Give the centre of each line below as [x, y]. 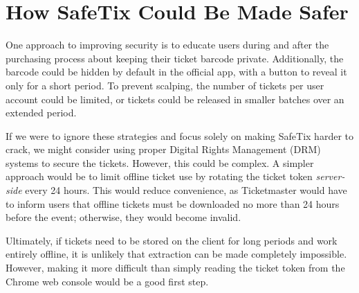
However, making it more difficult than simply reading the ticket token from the [175, 268]
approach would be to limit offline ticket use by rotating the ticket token [159, 176]
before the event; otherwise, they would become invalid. [123, 217]
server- [330, 176]
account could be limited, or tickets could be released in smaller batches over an [175, 99]
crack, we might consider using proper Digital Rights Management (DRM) [163, 149]
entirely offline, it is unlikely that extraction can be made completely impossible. [176, 254]
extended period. [41, 113]
